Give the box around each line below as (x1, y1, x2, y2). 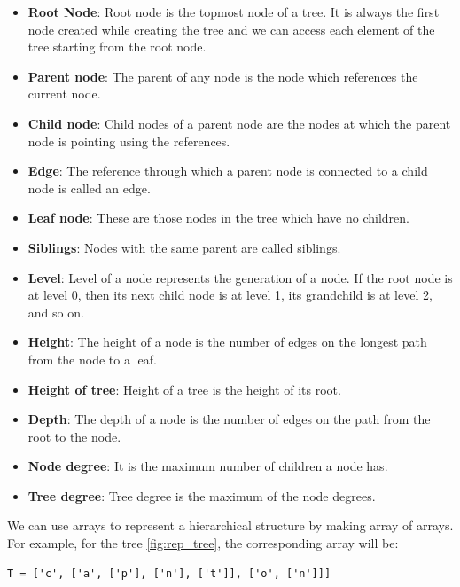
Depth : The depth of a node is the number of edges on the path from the (27, 410, 431, 428)
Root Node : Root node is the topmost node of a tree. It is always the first (27, 3, 440, 20)
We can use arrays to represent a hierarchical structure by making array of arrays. (7, 516, 454, 535)
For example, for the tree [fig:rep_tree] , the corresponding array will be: (7, 534, 399, 552)
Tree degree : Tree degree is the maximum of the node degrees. (27, 486, 376, 505)
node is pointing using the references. (27, 131, 230, 150)
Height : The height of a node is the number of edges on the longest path (27, 333, 427, 351)
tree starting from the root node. (27, 37, 207, 56)
